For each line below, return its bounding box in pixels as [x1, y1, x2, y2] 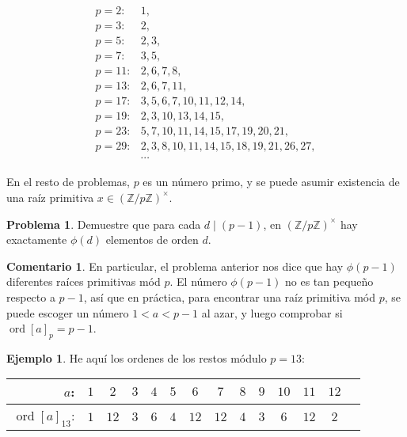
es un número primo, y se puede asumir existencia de [143, 173, 400, 190]
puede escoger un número [6, 304, 129, 321]
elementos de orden [105, 231, 199, 248]
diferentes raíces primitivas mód [6, 273, 161, 290]
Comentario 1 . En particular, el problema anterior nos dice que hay [6, 257, 344, 274]
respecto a [6, 288, 55, 305]
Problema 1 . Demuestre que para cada [6, 215, 201, 232]
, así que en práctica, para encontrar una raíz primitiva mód [83, 288, 375, 305]
